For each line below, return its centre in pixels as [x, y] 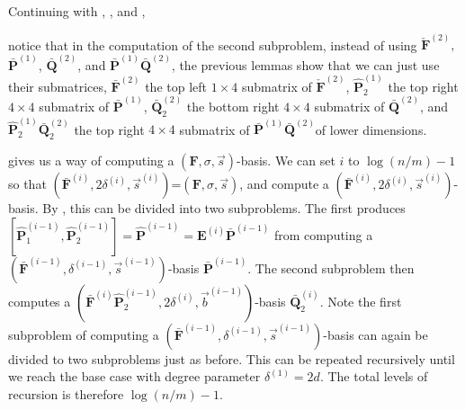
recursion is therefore [66, 394]
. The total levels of [374, 376]
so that [27, 184]
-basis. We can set [286, 160]
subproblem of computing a [84, 334]
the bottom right [233, 106]
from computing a [323, 234]
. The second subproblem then [331, 267]
